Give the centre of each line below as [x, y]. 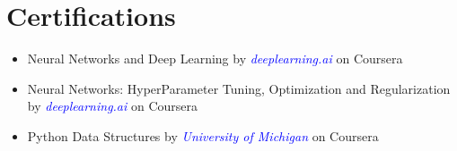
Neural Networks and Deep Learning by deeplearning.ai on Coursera [215, 59]
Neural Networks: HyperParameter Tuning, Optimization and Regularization [239, 88]
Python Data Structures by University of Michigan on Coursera [203, 135]
